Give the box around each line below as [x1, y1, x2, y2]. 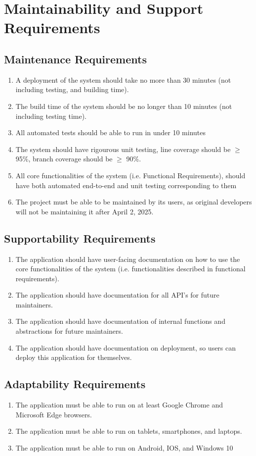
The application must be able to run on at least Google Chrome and [15, 400, 223, 410]
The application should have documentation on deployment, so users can [15, 342, 236, 353]
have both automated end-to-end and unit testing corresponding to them [15, 180, 237, 190]
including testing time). [15, 110, 87, 121]
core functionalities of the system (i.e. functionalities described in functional [15, 263, 246, 274]
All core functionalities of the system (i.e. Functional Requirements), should [15, 170, 246, 180]
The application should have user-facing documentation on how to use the [15, 253, 240, 264]
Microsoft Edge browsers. [15, 409, 92, 419]
